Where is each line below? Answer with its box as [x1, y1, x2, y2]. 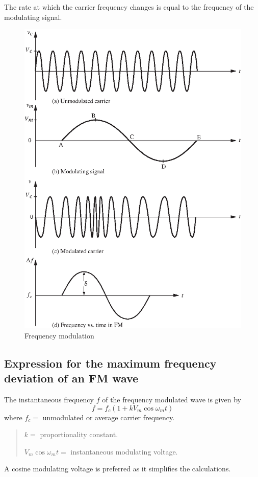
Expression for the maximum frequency [4, 355, 217, 371]
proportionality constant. [40, 429, 118, 440]
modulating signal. [4, 11, 62, 22]
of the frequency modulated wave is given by [102, 394, 241, 405]
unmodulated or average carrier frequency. [42, 412, 175, 422]
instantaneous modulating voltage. [70, 446, 178, 457]
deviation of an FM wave [4, 370, 139, 386]
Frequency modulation [24, 330, 94, 340]
